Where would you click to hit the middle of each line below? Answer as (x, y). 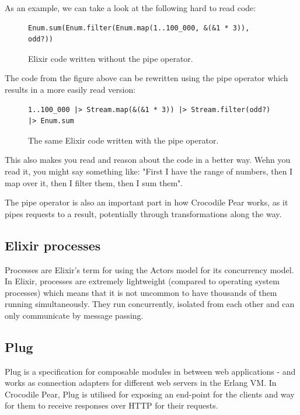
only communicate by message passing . (74, 315)
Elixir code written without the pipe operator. (111, 58)
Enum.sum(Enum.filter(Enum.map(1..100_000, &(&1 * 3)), (139, 28)
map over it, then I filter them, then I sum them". (94, 182)
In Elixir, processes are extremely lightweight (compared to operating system (142, 281)
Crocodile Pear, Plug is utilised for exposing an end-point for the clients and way (150, 394)
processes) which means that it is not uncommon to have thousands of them (141, 292)
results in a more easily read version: (70, 89)
